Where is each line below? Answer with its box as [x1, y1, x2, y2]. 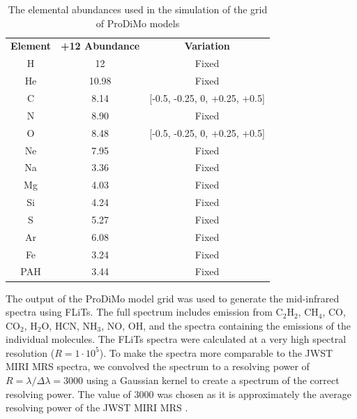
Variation [184, 38, 230, 53]
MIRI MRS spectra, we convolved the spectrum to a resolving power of [6, 359, 310, 374]
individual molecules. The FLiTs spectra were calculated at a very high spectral [6, 332, 347, 346]
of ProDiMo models [96, 15, 180, 30]
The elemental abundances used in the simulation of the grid [8, 2, 268, 16]
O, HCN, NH [41, 318, 98, 332]
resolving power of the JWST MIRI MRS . [6, 400, 188, 415]
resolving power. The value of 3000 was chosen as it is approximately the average [6, 386, 351, 401]
